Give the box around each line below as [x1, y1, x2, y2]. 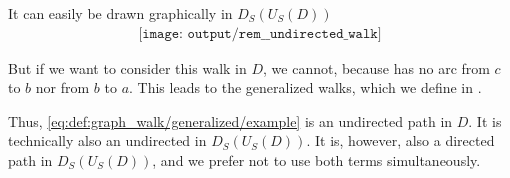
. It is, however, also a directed [306, 130, 495, 151]
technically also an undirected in [8, 130, 207, 151]
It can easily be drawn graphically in [8, 3, 233, 23]
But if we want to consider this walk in [8, 57, 247, 78]
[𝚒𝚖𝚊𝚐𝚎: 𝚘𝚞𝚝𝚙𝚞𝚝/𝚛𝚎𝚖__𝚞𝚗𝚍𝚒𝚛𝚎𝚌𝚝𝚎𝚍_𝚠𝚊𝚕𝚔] [138, 26, 382, 41]
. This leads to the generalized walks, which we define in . [129, 77, 482, 98]
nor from [35, 77, 90, 98]
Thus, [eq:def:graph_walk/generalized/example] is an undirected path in [8, 110, 453, 131]
